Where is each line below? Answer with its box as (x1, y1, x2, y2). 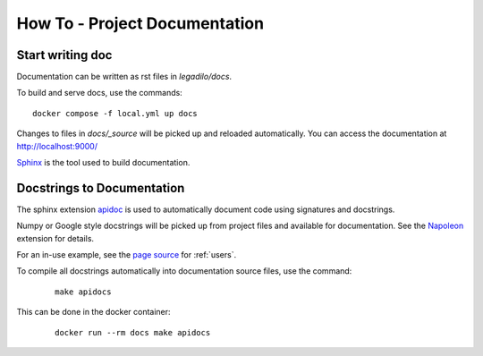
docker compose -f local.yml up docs (32, 108, 199, 118)
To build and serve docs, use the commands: (16, 88, 182, 98)
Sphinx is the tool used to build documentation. (16, 157, 191, 168)
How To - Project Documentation (16, 13, 264, 33)
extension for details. (16, 233, 94, 243)
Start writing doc (16, 47, 113, 63)
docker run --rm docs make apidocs (55, 327, 211, 337)
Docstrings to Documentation (16, 180, 185, 196)
